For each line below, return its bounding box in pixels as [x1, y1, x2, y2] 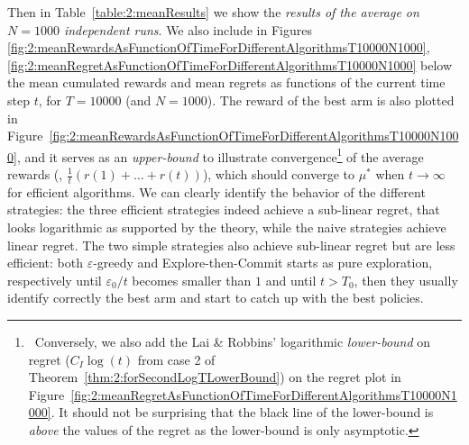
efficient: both [7, 253, 83, 272]
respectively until [7, 270, 102, 289]
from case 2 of [137, 350, 216, 368]
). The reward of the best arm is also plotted [207, 90, 455, 109]
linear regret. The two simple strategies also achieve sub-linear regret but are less [7, 235, 455, 254]
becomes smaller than [132, 270, 252, 289]
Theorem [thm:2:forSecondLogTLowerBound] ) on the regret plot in [28, 368, 401, 386]
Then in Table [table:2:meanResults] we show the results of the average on [7, 3, 419, 21]
